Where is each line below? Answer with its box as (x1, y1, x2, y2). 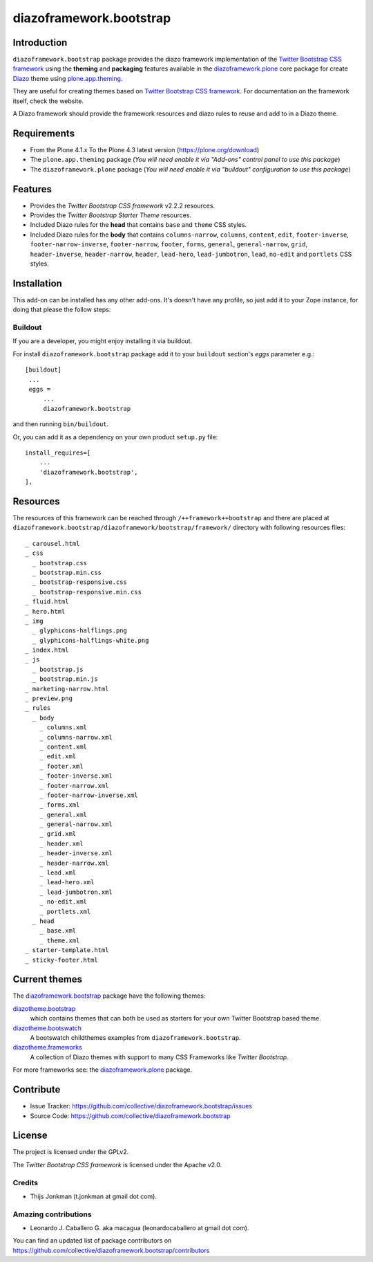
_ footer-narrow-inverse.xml (39, 791, 138, 799)
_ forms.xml (39, 801, 80, 809)
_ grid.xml (39, 830, 77, 838)
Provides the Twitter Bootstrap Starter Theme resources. (30, 211, 192, 219)
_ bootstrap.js (32, 665, 84, 673)
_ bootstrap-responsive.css (32, 578, 128, 586)
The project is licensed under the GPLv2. (12, 1148, 129, 1156)
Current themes (12, 973, 83, 985)
